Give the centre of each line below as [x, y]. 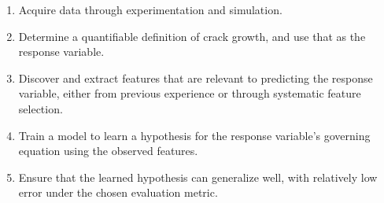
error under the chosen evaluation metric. [118, 192]
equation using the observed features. [108, 151]
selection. [41, 108]
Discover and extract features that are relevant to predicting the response [196, 78]
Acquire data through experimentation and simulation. [150, 9]
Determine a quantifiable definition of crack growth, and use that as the [192, 36]
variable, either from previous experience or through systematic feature [190, 93]
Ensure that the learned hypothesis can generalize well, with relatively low [198, 177]
